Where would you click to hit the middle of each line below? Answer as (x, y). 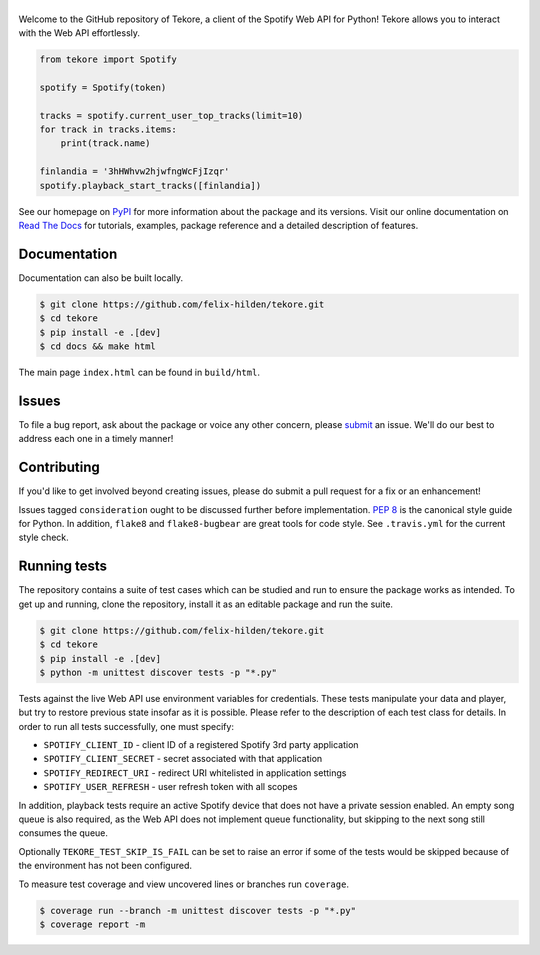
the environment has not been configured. (105, 866)
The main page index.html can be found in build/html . (139, 372)
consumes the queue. (63, 833)
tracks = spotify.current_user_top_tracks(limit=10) (171, 115)
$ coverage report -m (92, 924)
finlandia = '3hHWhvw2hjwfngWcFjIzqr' (134, 171)
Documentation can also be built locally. (101, 277)
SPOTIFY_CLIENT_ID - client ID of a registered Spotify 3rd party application (201, 745)
